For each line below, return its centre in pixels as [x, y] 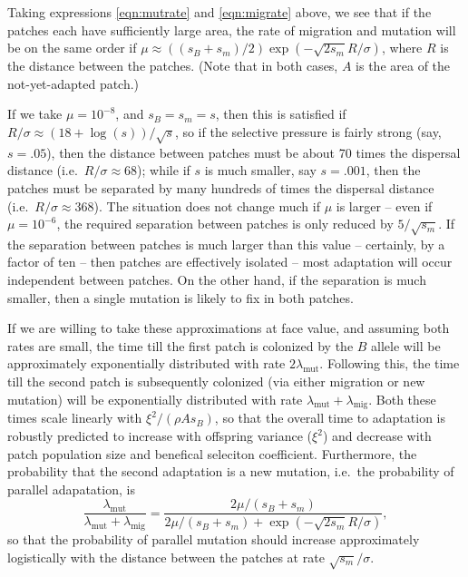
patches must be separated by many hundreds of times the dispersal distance [221, 187]
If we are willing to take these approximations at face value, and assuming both [229, 328]
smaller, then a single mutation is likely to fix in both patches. [180, 297]
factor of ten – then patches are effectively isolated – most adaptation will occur [230, 262]
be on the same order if [72, 48]
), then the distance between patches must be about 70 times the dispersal [253, 152]
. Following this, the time [390, 363]
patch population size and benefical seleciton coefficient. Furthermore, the [212, 453]
